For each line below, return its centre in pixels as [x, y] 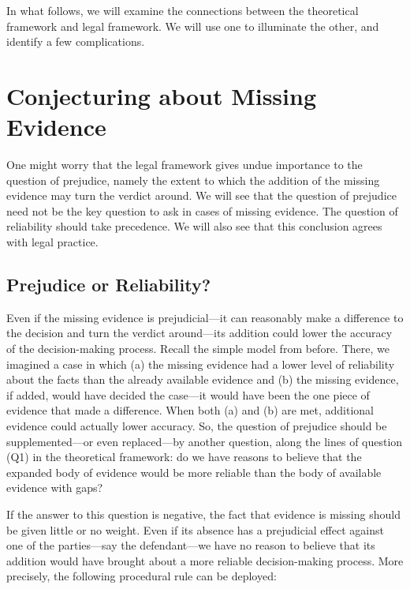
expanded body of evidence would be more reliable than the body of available [194, 472]
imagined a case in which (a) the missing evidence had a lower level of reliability [201, 364]
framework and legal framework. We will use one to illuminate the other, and [193, 26]
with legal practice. [52, 242]
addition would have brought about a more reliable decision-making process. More [205, 560]
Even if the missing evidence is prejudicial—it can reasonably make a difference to [205, 317]
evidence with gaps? [55, 488]
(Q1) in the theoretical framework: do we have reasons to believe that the [184, 457]
